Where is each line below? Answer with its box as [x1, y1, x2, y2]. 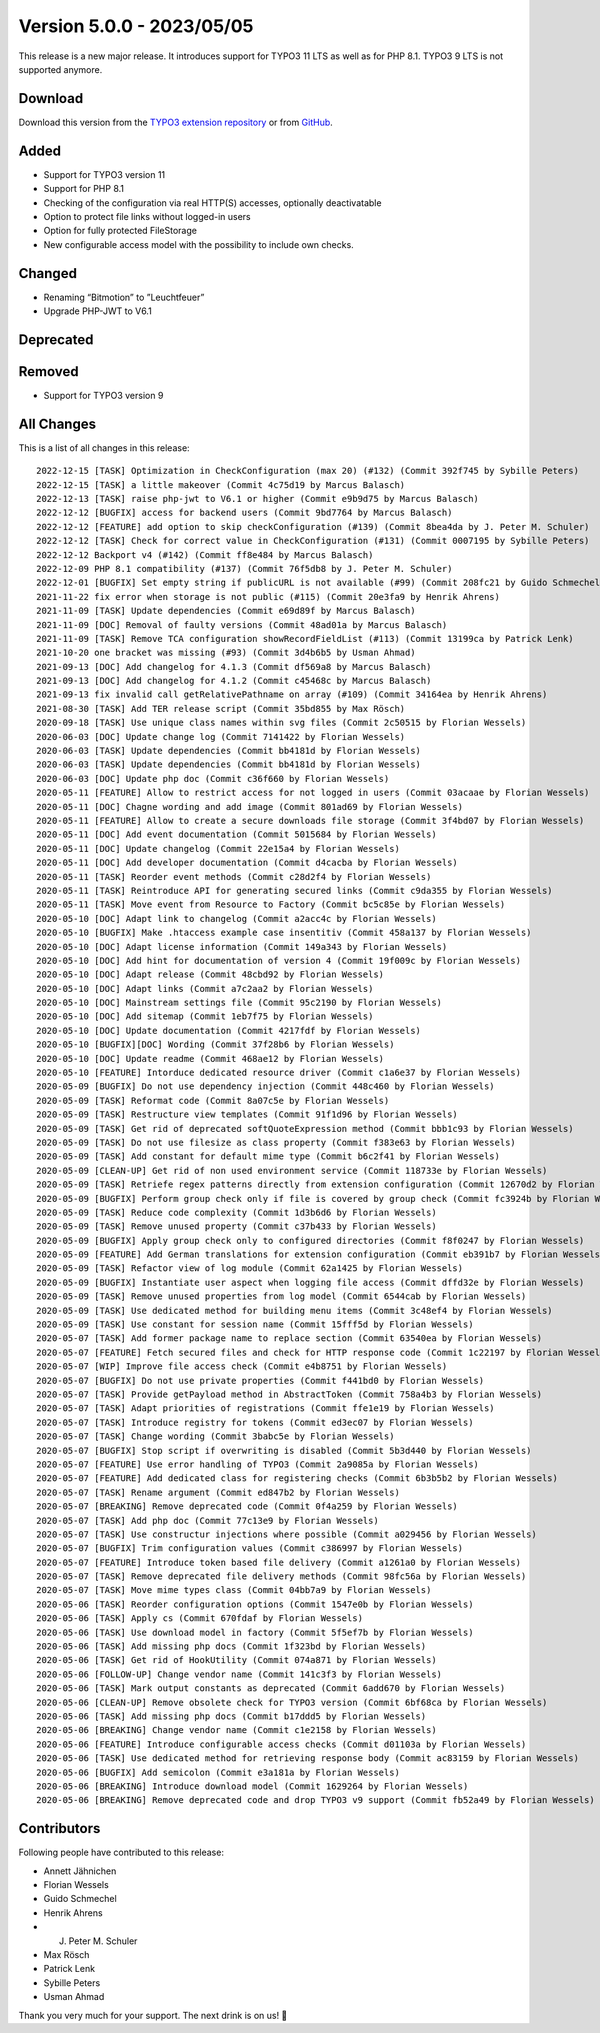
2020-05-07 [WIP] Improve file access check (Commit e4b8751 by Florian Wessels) [36, 1361, 448, 1372]
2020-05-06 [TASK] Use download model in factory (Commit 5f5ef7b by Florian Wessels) [36, 1626, 474, 1638]
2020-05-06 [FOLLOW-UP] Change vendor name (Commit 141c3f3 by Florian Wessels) [36, 1668, 443, 1680]
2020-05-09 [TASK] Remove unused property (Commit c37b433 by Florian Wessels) [36, 1221, 437, 1232]
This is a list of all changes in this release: [18, 441, 190, 454]
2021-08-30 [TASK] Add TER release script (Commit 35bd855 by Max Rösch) [36, 703, 406, 714]
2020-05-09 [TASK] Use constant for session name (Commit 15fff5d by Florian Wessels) [36, 1319, 474, 1330]
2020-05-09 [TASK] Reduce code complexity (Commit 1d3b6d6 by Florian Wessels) [36, 1206, 437, 1218]
